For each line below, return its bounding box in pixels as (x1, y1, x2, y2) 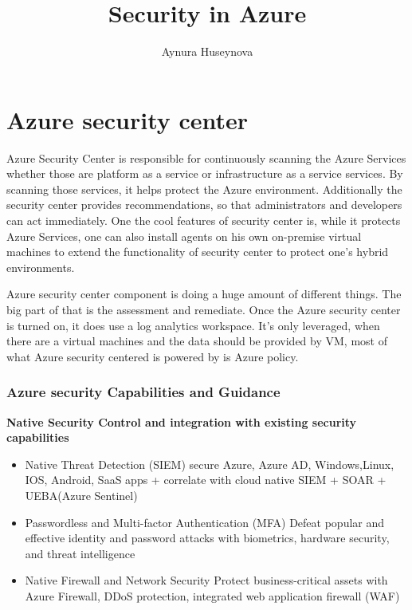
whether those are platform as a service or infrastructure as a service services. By (6, 165, 403, 182)
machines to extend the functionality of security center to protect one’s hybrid (6, 243, 389, 260)
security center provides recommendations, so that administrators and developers (6, 196, 402, 213)
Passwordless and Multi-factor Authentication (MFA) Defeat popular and (25, 514, 385, 530)
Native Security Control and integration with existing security (6, 413, 357, 430)
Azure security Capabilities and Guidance (6, 382, 281, 402)
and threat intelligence (25, 545, 135, 561)
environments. (6, 258, 75, 275)
